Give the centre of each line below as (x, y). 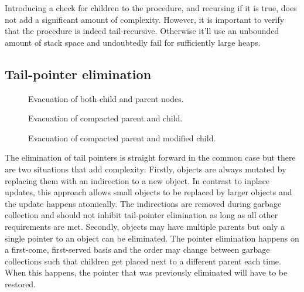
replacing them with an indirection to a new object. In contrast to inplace (137, 180)
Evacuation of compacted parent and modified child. (122, 137)
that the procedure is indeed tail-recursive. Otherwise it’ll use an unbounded (142, 31)
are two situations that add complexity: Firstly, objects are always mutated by (146, 169)
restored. (21, 283)
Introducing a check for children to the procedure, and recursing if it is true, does (151, 8)
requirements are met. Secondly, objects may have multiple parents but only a (145, 226)
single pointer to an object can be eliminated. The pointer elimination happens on (152, 238)
